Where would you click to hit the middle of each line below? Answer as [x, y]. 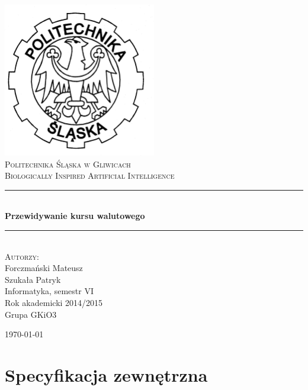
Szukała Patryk [33, 279]
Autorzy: [22, 256]
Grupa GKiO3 [31, 314]
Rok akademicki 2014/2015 [54, 302]
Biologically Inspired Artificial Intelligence [90, 175]
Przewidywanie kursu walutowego [75, 216]
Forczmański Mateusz [44, 268]
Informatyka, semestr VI [49, 291]
